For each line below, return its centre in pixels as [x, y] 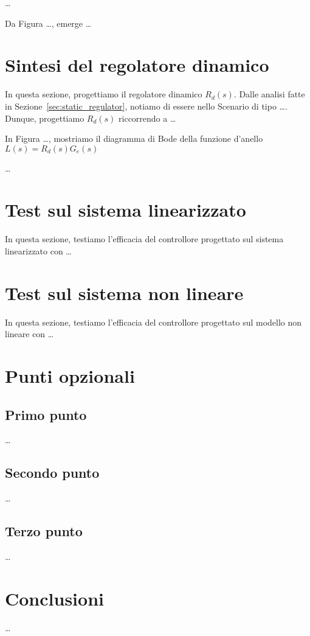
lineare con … [29, 334]
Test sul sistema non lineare [124, 292]
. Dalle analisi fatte [269, 94]
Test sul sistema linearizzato [126, 210]
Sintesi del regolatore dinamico [137, 65]
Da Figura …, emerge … [48, 23]
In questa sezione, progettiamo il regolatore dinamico [104, 94]
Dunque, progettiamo [45, 118]
